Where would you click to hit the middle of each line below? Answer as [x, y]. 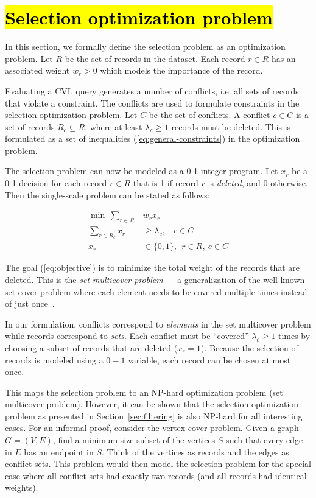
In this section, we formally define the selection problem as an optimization [145, 47]
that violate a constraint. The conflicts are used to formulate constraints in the [152, 103]
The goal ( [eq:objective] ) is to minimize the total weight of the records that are [153, 268]
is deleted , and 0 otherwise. [258, 183]
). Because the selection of [250, 347]
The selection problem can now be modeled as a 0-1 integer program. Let [142, 171]
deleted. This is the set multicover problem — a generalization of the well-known [155, 279]
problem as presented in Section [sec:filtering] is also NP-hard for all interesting [154, 416]
